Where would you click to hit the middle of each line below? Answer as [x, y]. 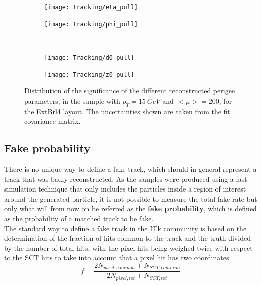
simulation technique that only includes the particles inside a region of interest [125, 189]
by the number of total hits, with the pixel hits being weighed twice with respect [128, 248]
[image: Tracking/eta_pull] [91, 7]
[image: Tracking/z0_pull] [89, 75]
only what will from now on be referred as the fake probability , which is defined [130, 208]
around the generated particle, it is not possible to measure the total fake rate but [131, 198]
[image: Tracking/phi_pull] [91, 24]
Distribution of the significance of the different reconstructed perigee [130, 91]
